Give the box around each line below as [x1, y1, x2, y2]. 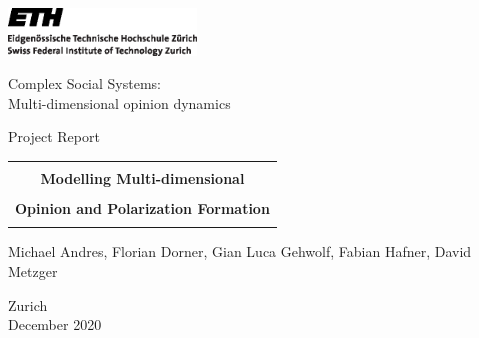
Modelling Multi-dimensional [40, 168, 245, 188]
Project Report [8, 126, 100, 147]
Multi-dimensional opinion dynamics [8, 92, 231, 113]
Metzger [8, 261, 58, 282]
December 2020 [8, 314, 102, 335]
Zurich [8, 294, 48, 315]
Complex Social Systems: [8, 73, 161, 94]
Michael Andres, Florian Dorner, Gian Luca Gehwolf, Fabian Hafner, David [8, 241, 472, 262]
